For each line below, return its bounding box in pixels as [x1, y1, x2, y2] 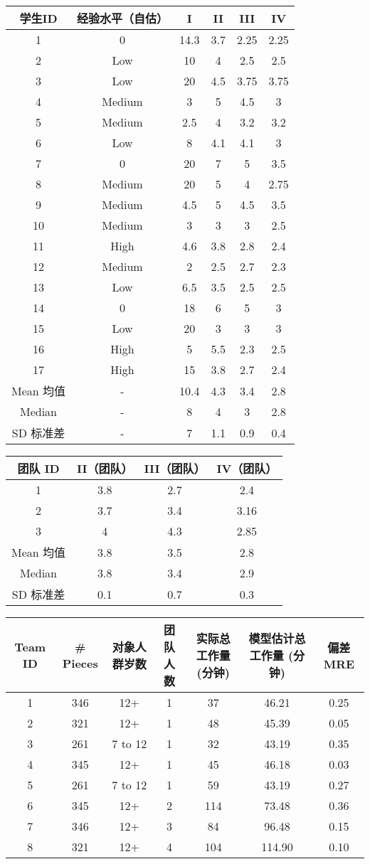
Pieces [62, 655, 98, 671]
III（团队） [144, 460, 206, 476]
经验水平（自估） [77, 10, 169, 26]
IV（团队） [216, 460, 277, 476]
